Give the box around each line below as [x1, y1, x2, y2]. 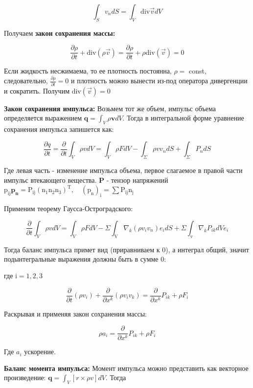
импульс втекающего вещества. [4, 174, 97, 185]
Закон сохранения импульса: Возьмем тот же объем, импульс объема [4, 103, 216, 113]
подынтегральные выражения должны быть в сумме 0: [4, 254, 166, 264]
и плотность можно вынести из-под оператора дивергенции [70, 75, 248, 86]
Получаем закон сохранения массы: [4, 27, 115, 38]
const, [188, 66, 207, 76]
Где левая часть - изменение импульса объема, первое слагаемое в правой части [4, 165, 243, 175]
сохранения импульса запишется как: [4, 124, 114, 134]
